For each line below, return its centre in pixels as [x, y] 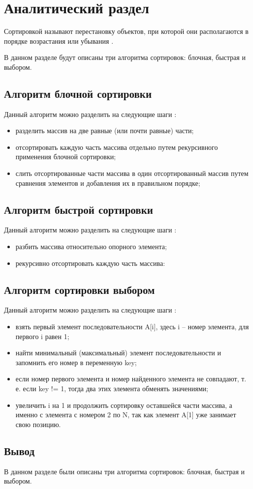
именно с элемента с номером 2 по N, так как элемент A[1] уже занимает [126, 415]
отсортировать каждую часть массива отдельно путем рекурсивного [117, 147]
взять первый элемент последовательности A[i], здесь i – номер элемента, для [132, 327]
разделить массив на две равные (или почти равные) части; [105, 130]
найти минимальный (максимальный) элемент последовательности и [118, 353]
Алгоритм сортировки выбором [79, 289]
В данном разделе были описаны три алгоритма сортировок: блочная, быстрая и [124, 471]
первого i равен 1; [42, 336]
